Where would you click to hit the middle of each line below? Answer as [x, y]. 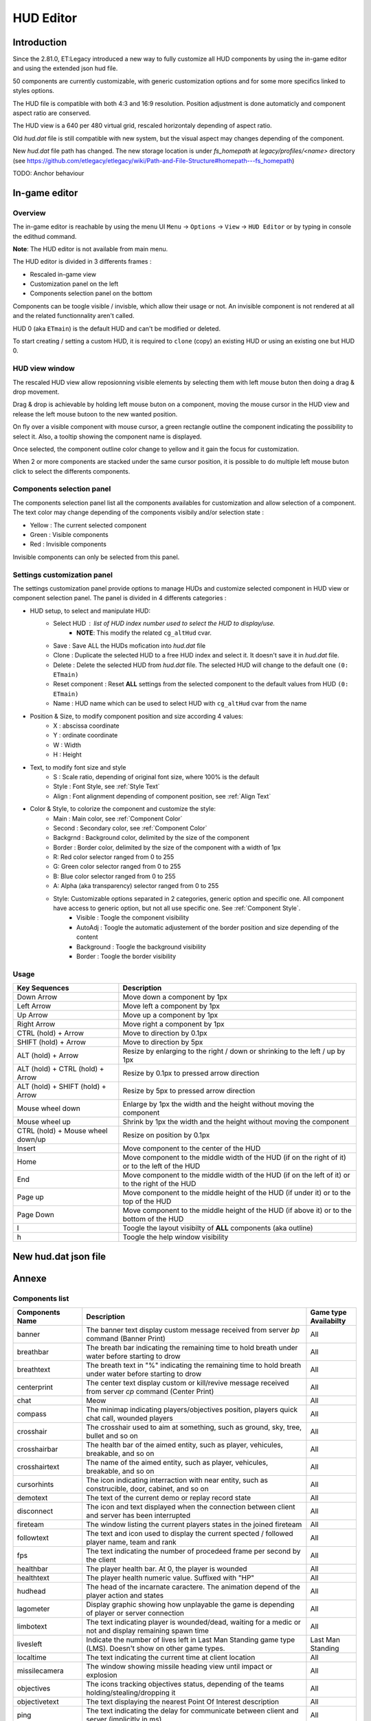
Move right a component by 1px [173, 1024]
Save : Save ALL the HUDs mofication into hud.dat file [130, 645]
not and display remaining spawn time [148, 1630]
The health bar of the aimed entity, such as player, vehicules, [184, 1444]
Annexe [30, 1278]
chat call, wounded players [130, 1418]
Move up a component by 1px [170, 1015]
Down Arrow [37, 997]
